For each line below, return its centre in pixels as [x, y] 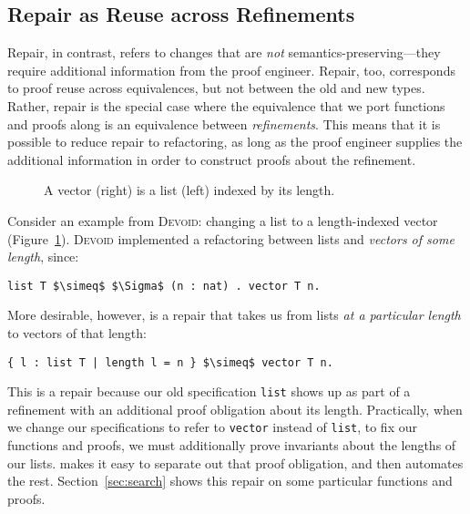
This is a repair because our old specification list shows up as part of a [209, 391]
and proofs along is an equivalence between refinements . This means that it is [224, 123]
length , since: [43, 257]
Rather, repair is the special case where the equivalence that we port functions [226, 105]
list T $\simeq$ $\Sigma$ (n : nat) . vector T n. [164, 286]
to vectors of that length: [77, 332]
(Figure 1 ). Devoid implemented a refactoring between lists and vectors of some [231, 238]
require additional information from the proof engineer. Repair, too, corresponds [231, 70]
